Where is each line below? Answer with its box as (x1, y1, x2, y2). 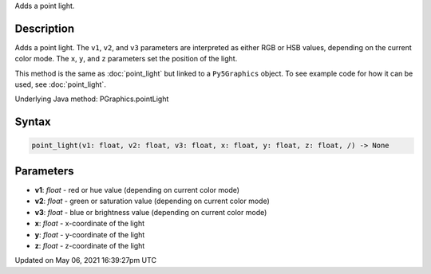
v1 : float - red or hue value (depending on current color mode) (34, 185, 239, 194)
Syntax (14, 115, 51, 129)
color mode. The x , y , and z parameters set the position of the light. (14, 54, 238, 64)
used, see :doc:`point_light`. (14, 80, 107, 89)
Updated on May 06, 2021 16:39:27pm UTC (14, 256, 157, 265)
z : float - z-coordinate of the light (34, 241, 145, 250)
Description (14, 22, 75, 35)
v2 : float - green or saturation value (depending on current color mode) (34, 196, 271, 206)
